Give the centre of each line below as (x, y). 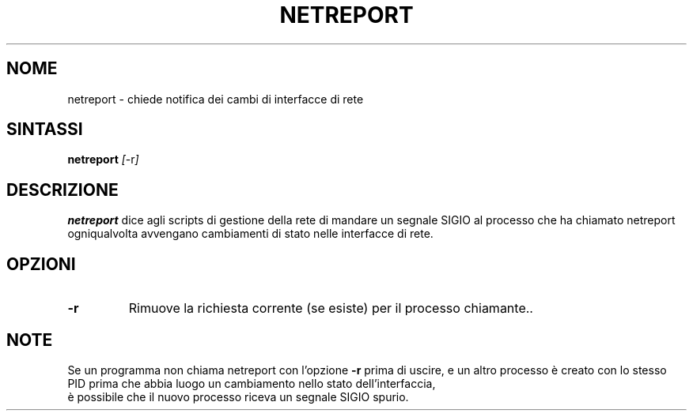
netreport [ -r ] (103, 160)
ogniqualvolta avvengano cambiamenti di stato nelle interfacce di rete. (250, 234)
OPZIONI (41, 264)
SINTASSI (45, 130)
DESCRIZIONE (62, 190)
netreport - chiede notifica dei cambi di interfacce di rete (216, 99)
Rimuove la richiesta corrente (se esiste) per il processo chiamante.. (331, 308)
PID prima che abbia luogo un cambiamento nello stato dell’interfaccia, (252, 383)
